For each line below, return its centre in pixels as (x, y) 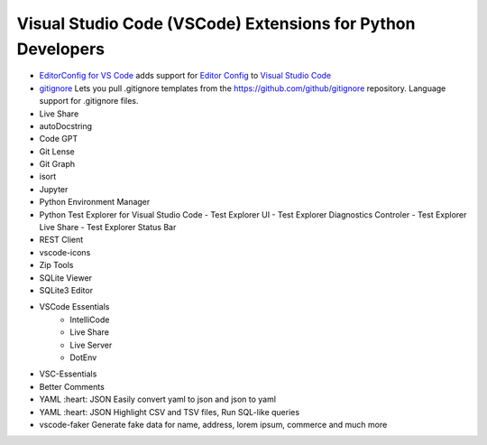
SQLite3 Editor (66, 290)
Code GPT (59, 139)
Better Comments (72, 386)
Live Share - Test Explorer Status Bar (108, 227)
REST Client (61, 240)
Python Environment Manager (95, 202)
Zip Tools (56, 265)
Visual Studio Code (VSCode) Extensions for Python (216, 23)
